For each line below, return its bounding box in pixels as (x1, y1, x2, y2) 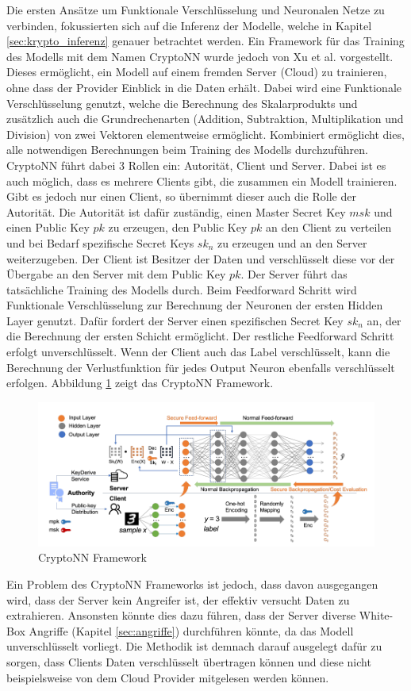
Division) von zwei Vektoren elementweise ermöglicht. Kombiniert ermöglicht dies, (6, 125, 405, 142)
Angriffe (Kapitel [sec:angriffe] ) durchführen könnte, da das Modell (29, 622, 354, 639)
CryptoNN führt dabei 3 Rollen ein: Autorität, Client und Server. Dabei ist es (6, 156, 386, 173)
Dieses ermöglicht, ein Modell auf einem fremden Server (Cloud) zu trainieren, (6, 63, 387, 80)
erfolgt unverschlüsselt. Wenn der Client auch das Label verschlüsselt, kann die (6, 344, 390, 360)
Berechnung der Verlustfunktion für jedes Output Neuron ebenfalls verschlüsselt (6, 359, 395, 375)
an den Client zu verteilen (266, 219, 392, 236)
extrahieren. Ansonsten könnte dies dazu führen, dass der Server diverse (6, 607, 356, 624)
